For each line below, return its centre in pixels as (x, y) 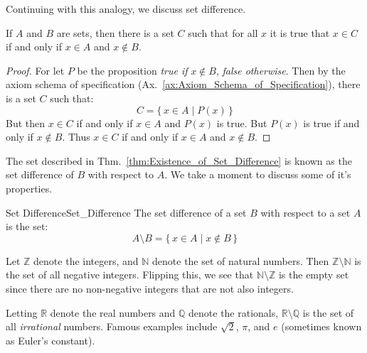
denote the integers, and (86, 260)
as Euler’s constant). (50, 340)
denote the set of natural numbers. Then (241, 260)
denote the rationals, (234, 312)
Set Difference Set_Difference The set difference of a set (126, 212)
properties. (29, 188)
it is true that (300, 32)
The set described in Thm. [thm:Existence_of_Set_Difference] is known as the (179, 160)
